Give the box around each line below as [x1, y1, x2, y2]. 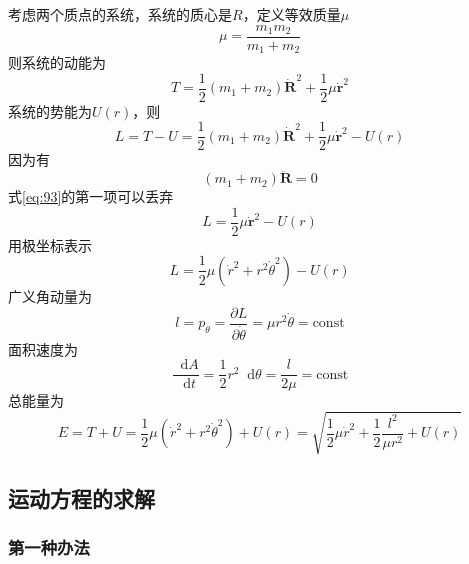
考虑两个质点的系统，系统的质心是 [8, 4, 232, 24]
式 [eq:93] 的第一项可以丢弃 [8, 186, 174, 207]
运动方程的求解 [8, 482, 155, 513]
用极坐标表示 [8, 234, 92, 255]
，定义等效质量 [242, 4, 341, 24]
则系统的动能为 [8, 52, 106, 73]
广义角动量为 [8, 285, 92, 306]
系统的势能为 [8, 100, 92, 121]
